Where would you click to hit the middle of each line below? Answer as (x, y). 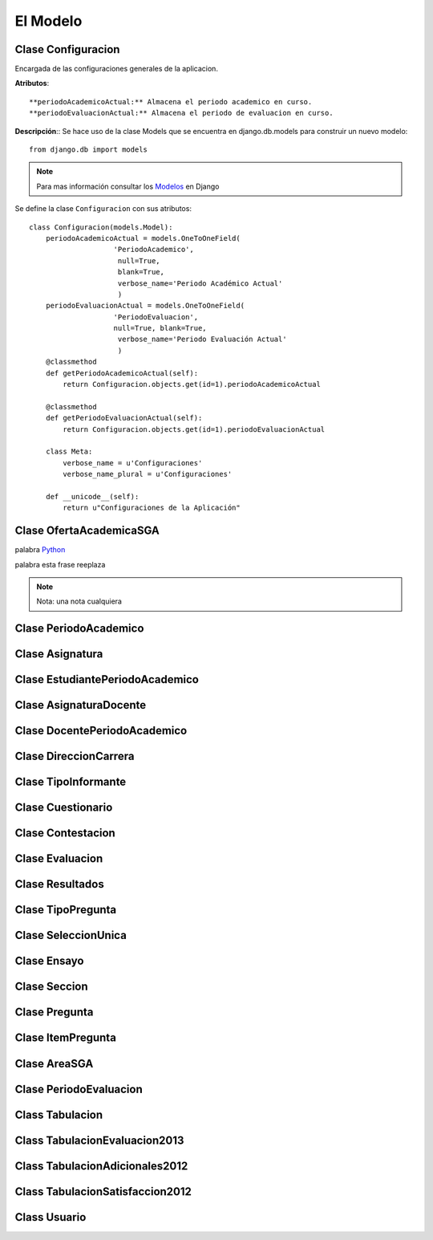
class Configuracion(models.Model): (101, 227)
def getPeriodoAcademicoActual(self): (122, 373)
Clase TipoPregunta (66, 910)
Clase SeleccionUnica (71, 935)
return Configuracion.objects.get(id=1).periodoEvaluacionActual (194, 429)
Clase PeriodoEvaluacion (79, 1089)
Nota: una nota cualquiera (79, 601)
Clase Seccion (51, 987)
